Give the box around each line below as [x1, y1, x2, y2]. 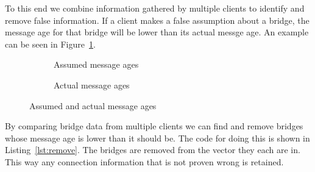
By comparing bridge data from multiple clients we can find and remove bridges [5, 120, 303, 132]
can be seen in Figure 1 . [5, 37, 96, 50]
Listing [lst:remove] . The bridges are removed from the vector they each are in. [5, 143, 300, 156]
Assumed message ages [54, 58, 139, 71]
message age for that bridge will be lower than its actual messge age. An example [5, 26, 309, 38]
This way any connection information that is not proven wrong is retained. [5, 155, 284, 168]
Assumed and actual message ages [29, 99, 157, 112]
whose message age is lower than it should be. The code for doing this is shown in [5, 131, 310, 144]
